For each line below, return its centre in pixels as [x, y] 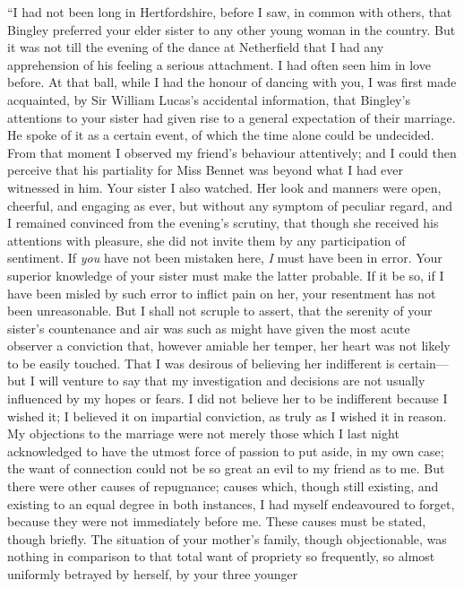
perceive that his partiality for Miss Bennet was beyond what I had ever [206, 170]
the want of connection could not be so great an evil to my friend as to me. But [226, 468]
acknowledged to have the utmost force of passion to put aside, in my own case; [226, 450]
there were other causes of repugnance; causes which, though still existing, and [223, 486]
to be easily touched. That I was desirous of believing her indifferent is [201, 363]
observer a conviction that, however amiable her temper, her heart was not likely [229, 346]
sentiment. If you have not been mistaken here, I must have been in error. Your [225, 258]
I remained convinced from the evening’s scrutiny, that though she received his [223, 223]
